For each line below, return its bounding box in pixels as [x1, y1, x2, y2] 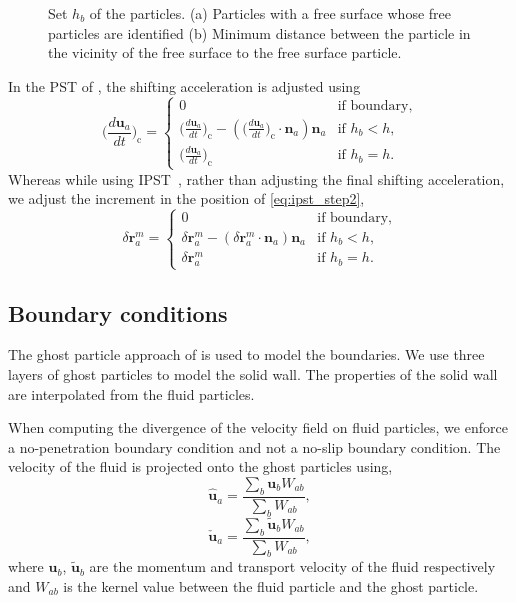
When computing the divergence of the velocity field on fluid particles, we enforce [8, 417, 508, 438]
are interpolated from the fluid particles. [8, 383, 255, 404]
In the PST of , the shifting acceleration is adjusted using [8, 75, 361, 96]
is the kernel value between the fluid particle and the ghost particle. [63, 575, 479, 596]
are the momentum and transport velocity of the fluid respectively [89, 556, 496, 577]
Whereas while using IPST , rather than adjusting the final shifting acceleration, [8, 168, 505, 189]
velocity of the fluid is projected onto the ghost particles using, [8, 456, 393, 477]
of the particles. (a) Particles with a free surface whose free [89, 3, 451, 23]
